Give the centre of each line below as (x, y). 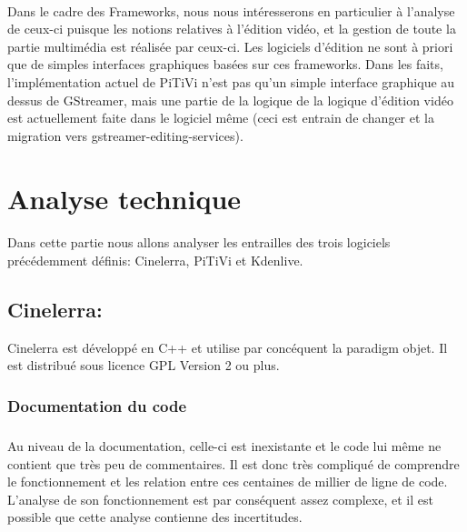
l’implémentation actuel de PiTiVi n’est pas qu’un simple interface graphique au (231, 81)
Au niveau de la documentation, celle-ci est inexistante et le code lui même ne (224, 446)
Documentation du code (97, 405)
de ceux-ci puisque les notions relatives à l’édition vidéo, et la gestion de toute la (232, 29)
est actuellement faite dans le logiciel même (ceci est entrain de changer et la (221, 118)
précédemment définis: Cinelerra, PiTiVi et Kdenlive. (155, 260)
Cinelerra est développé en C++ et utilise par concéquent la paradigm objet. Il (228, 347)
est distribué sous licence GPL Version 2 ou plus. (144, 365)
